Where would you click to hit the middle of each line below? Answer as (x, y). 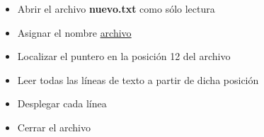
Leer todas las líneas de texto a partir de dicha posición (138, 79)
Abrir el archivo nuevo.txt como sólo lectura (116, 8)
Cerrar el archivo (54, 127)
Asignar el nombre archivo (74, 32)
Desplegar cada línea (62, 103)
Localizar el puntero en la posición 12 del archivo (124, 56)
